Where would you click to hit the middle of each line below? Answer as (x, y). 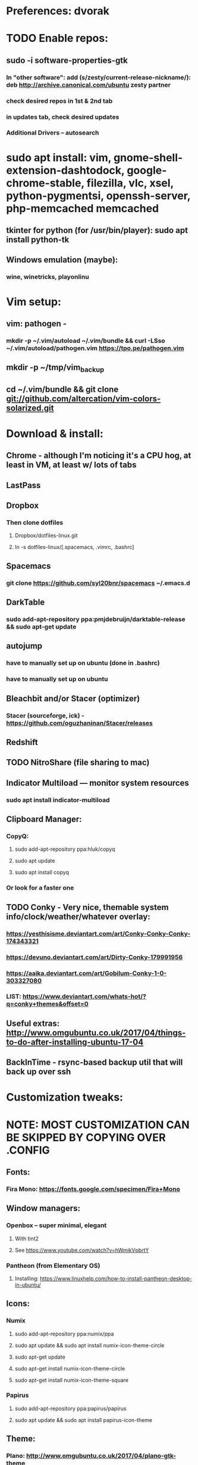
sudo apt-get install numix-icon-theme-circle (70, 1368)
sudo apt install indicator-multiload (58, 800)
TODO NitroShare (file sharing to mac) (78, 763)
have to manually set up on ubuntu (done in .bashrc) (83, 663)
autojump (24, 646)
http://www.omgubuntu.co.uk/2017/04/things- (96, 1033)
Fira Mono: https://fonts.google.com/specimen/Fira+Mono (93, 1189)
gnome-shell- (148, 157)
